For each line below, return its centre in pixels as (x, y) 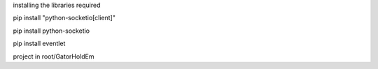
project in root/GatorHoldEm (54, 56)
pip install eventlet (39, 44)
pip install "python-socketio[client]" (64, 18)
